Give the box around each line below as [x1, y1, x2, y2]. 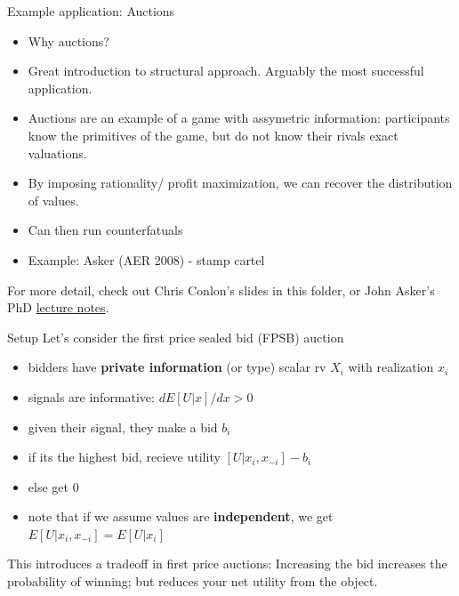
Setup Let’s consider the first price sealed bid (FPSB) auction [7, 327, 344, 346]
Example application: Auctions [7, 2, 175, 20]
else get [28, 477, 68, 495]
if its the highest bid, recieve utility [28, 447, 221, 466]
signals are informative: [28, 387, 155, 406]
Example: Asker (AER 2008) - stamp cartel [28, 250, 265, 269]
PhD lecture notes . [7, 298, 109, 317]
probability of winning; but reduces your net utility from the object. [7, 572, 378, 591]
